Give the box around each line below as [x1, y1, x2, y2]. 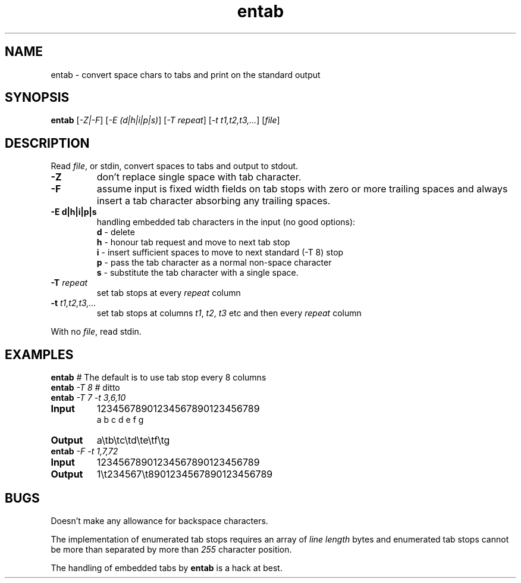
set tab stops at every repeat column [96, 288, 241, 298]
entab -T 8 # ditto [51, 382, 120, 393]
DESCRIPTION [5, 135, 90, 151]
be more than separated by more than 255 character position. [51, 544, 292, 554]
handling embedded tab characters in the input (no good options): [96, 217, 356, 227]
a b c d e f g [96, 414, 144, 425]
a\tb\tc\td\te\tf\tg [96, 434, 170, 447]
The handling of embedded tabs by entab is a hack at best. [51, 562, 283, 573]
